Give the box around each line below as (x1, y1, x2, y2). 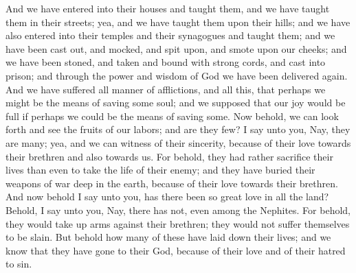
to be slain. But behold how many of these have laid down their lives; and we (5, 230, 331, 244)
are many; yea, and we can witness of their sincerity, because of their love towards (5, 135, 351, 150)
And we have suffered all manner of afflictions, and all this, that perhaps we (5, 82, 326, 96)
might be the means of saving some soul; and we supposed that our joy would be (5, 95, 346, 110)
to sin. (5, 257, 32, 271)
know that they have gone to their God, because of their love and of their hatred (5, 243, 346, 257)
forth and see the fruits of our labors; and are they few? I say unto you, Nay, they (5, 122, 351, 136)
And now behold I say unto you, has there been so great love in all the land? (5, 189, 329, 204)
